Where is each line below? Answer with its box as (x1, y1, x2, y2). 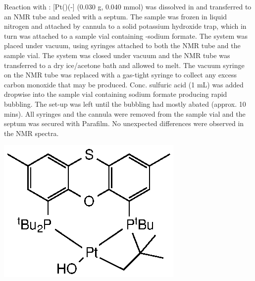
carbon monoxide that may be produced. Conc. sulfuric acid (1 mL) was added (4, 79, 244, 89)
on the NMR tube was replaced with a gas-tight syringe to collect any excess (4, 70, 237, 80)
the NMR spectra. (4, 128, 59, 138)
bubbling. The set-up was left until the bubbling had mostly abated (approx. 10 (4, 98, 246, 109)
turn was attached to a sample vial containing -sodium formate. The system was (4, 30, 248, 41)
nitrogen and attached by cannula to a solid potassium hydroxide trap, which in (4, 21, 247, 31)
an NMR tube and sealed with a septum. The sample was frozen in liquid (4, 11, 227, 21)
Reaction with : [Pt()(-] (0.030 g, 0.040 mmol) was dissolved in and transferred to (4, 1, 252, 11)
